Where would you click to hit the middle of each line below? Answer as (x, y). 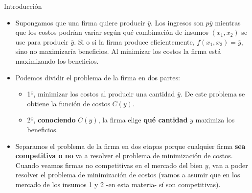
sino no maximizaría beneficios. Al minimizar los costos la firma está (118, 51)
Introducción (23, 6)
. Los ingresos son (177, 22)
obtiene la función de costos (69, 103)
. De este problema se (213, 94)
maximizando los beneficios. (57, 60)
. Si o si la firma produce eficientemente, (134, 41)
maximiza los (215, 120)
